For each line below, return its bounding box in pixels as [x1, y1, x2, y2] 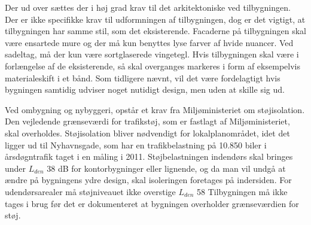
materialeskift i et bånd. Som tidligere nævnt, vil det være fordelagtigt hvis [5, 71, 280, 84]
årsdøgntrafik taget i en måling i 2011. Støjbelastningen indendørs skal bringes [5, 150, 293, 163]
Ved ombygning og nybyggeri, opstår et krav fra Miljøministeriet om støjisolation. [5, 103, 305, 115]
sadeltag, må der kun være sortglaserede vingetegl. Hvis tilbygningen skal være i [5, 48, 299, 60]
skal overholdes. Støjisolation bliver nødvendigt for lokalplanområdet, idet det [5, 126, 290, 139]
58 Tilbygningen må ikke [197, 185, 288, 197]
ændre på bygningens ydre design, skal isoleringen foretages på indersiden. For [5, 174, 292, 186]
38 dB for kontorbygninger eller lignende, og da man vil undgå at [47, 162, 286, 174]
